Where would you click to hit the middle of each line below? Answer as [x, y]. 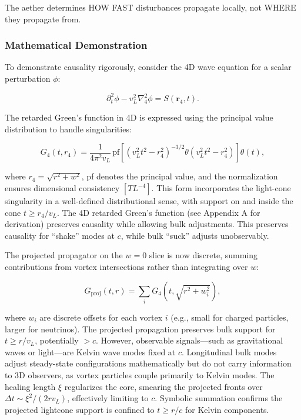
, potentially [57, 340]
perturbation [28, 78]
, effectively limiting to [108, 398]
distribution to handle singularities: [68, 129]
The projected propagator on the [64, 255]
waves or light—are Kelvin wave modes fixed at [90, 351]
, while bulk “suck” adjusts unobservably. [195, 235]
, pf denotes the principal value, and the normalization [180, 176]
